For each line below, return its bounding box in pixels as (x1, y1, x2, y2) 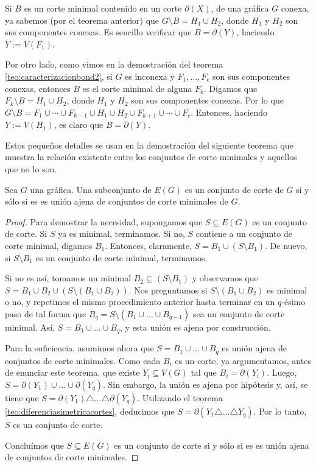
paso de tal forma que (5, 307, 86, 320)
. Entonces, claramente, (105, 239, 192, 251)
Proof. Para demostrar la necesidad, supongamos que (5, 215, 203, 228)
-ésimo (281, 295, 306, 308)
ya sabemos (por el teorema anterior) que (5, 13, 160, 26)
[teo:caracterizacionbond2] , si (5, 69, 113, 82)
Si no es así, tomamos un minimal (5, 272, 132, 284)
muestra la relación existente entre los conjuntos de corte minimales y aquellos (5, 150, 297, 163)
